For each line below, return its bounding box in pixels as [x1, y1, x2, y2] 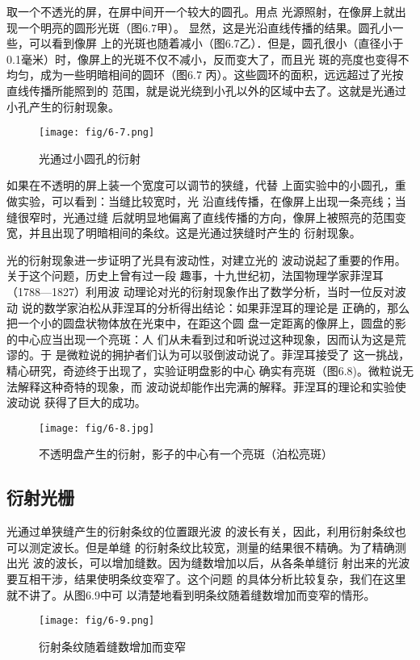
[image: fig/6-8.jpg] [39, 422, 155, 434]
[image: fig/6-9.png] [39, 615, 155, 627]
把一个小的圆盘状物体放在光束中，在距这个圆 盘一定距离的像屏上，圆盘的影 [6, 315, 406, 332]
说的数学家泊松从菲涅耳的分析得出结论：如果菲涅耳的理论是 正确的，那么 [21, 299, 410, 315]
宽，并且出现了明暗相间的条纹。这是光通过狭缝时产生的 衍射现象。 [6, 224, 361, 241]
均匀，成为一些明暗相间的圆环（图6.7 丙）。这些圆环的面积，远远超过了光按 [6, 66, 404, 83]
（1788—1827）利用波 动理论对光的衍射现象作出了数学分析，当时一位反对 [6, 282, 395, 299]
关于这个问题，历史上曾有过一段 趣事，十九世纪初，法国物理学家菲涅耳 [6, 267, 384, 284]
